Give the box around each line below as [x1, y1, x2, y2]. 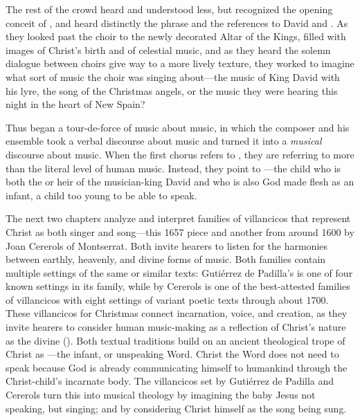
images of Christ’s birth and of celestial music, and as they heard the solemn [6, 42, 331, 57]
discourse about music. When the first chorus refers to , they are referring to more [6, 147, 354, 161]
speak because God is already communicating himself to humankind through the [6, 360, 348, 374]
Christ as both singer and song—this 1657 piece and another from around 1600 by [6, 224, 354, 239]
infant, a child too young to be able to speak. [6, 188, 197, 202]
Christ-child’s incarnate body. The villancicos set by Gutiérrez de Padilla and [6, 374, 334, 388]
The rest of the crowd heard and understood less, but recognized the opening [6, 2, 333, 16]
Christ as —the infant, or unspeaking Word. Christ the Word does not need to [6, 347, 339, 361]
